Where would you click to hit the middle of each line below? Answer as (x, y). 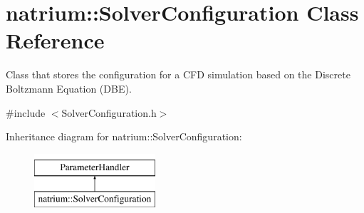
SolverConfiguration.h (109, 112)
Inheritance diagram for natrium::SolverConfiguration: (124, 136)
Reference (55, 40)
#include (26, 112)
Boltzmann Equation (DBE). (69, 88)
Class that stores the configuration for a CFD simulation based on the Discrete (178, 74)
